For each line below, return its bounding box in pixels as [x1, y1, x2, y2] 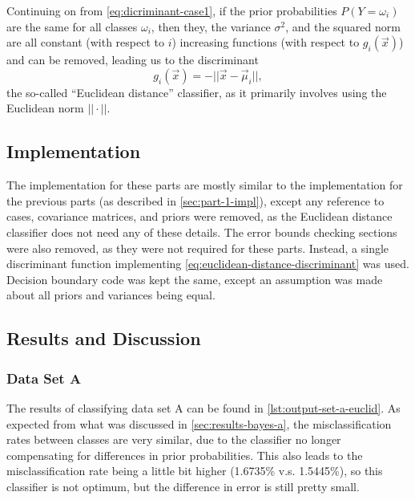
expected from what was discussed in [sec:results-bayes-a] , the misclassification [6, 415, 392, 432]
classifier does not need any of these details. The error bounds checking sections [6, 223, 397, 240]
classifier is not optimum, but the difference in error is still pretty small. [6, 478, 360, 494]
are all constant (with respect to [6, 34, 164, 51]
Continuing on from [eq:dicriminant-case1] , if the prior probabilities [6, 2, 337, 18]
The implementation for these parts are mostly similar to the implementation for [6, 177, 403, 193]
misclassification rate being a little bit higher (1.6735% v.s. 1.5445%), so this [6, 462, 383, 479]
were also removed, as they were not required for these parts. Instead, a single [6, 239, 389, 256]
